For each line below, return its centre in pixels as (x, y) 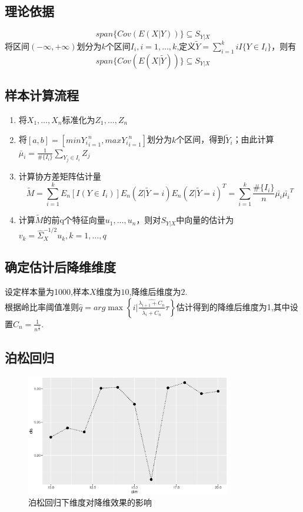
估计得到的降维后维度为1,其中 (233, 306)
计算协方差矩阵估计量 (60, 176)
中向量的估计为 (205, 220)
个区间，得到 (201, 139)
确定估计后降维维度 (60, 267)
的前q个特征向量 (74, 220)
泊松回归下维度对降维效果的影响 (90, 502)
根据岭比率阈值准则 (42, 306)
